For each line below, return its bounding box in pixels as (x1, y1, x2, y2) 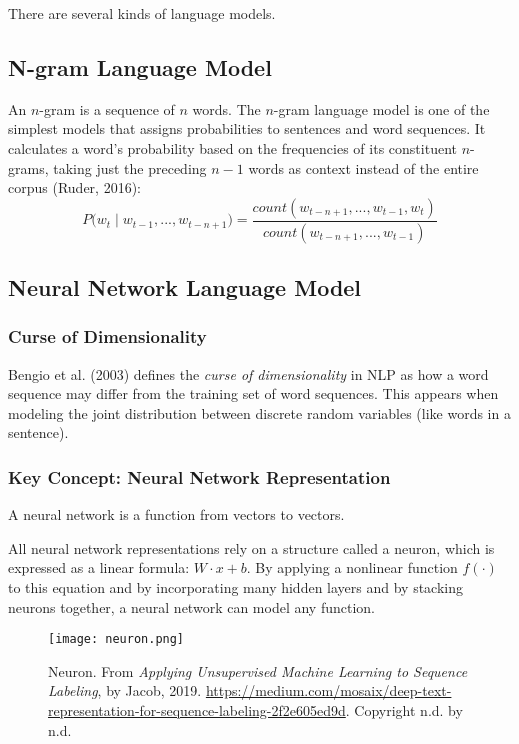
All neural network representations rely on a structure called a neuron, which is (8, 537, 495, 558)
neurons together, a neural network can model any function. (8, 596, 375, 617)
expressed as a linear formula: (8, 557, 190, 578)
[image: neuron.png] (48, 632, 185, 647)
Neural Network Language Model (8, 272, 362, 303)
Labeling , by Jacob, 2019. (48, 680, 202, 701)
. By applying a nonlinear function (246, 557, 458, 578)
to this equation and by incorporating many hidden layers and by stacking (8, 577, 464, 598)
